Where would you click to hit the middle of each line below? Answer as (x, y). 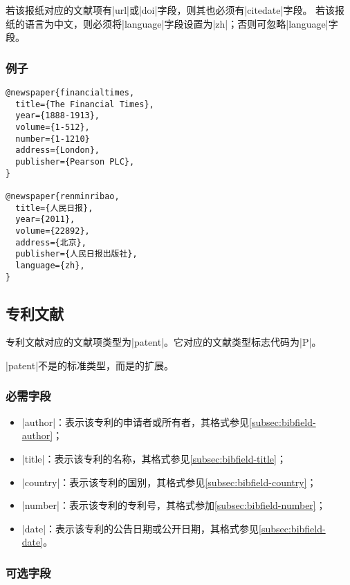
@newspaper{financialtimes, (70, 93)
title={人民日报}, (54, 208)
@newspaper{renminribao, (63, 196)
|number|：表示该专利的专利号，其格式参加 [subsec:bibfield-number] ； (174, 505)
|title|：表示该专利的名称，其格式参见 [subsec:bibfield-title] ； (154, 458)
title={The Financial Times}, (85, 104)
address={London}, (58, 150)
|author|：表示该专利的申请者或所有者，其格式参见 (136, 421)
